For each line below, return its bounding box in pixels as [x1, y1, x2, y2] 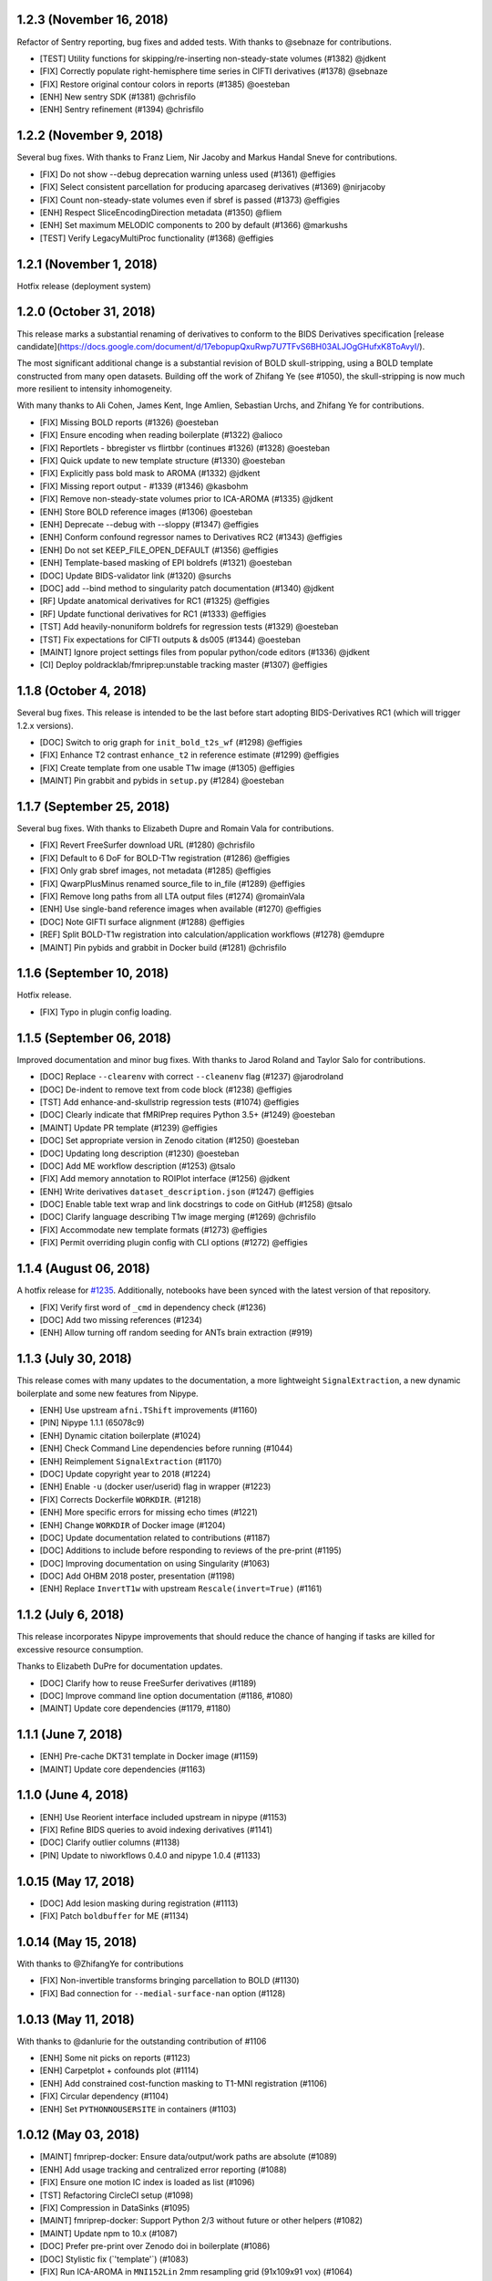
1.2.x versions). [16, 720, 74, 731]
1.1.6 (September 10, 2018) [16, 965, 169, 981]
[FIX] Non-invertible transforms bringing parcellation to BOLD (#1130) [39, 1975, 300, 1986]
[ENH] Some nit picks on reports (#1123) [39, 2053, 191, 2063]
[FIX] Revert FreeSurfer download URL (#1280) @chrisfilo [39, 839, 255, 850]
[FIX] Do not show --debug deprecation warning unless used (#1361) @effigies [39, 169, 336, 180]
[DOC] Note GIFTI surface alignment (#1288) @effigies [39, 916, 245, 927]
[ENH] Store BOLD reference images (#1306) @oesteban [39, 506, 253, 517]
